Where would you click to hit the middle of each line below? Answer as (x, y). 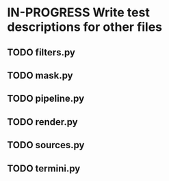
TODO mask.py (40, 75)
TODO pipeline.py (46, 99)
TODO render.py (42, 122)
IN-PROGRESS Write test (79, 13)
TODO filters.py (41, 52)
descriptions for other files (85, 27)
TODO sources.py (46, 145)
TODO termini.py (44, 168)
